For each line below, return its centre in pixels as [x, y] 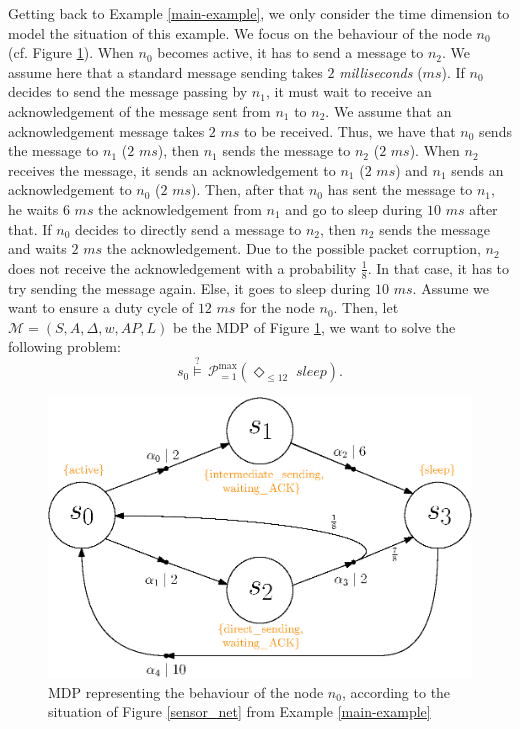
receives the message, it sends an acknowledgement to [172, 169]
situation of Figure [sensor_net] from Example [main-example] [239, 711]
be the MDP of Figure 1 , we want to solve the [314, 326]
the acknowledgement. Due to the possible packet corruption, [293, 248]
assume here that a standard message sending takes [165, 71]
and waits [37, 248]
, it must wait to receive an [348, 91]
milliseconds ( [381, 71]
